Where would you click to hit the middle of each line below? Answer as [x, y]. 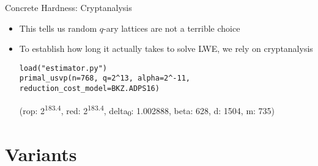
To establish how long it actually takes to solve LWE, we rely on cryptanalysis [166, 49]
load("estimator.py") [63, 68]
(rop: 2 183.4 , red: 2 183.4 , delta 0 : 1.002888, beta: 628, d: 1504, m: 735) [147, 110]
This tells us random [58, 28]
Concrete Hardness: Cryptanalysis [68, 7]
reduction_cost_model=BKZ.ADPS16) [89, 89]
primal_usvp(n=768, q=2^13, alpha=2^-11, [105, 78]
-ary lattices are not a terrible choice [172, 28]
